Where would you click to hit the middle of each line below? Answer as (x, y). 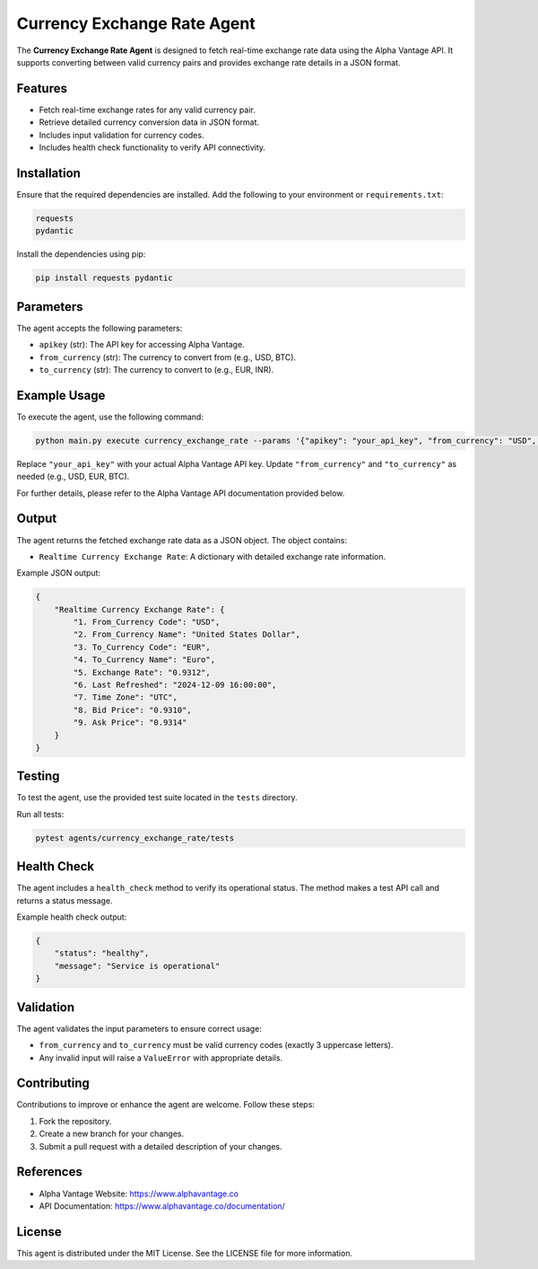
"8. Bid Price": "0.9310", (132, 710)
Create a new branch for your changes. (111, 1134)
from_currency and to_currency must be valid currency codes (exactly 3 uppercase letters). (216, 1045)
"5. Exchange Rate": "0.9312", (142, 672)
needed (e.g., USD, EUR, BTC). (73, 477)
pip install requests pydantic (104, 278)
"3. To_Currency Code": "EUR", (142, 647)
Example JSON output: (59, 573)
